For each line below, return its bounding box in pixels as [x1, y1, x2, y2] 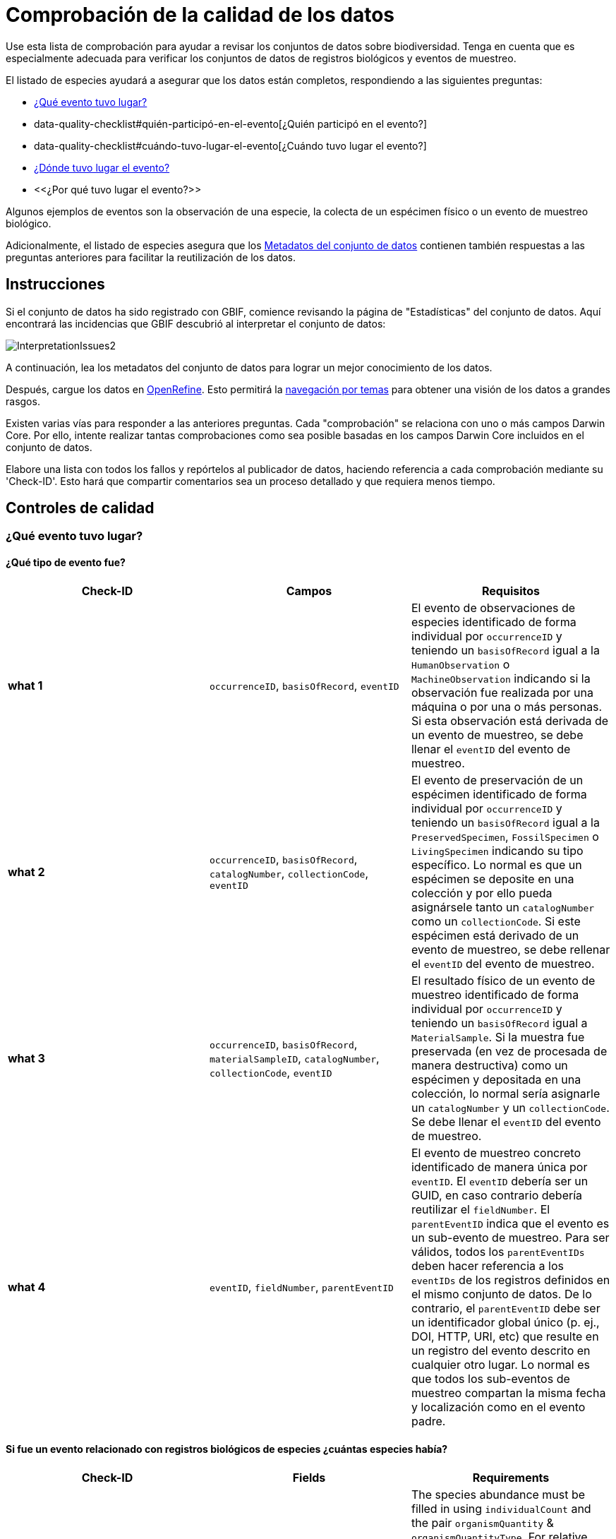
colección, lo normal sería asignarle [411, 1086, 600, 1101]
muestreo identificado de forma [411, 987, 579, 1002]
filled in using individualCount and [411, 1501, 591, 1516]
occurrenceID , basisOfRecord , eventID [209, 678, 399, 693]
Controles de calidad [6, 499, 155, 517]
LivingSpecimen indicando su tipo [411, 843, 584, 858]
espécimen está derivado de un [411, 928, 579, 942]
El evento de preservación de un [411, 772, 584, 787]
